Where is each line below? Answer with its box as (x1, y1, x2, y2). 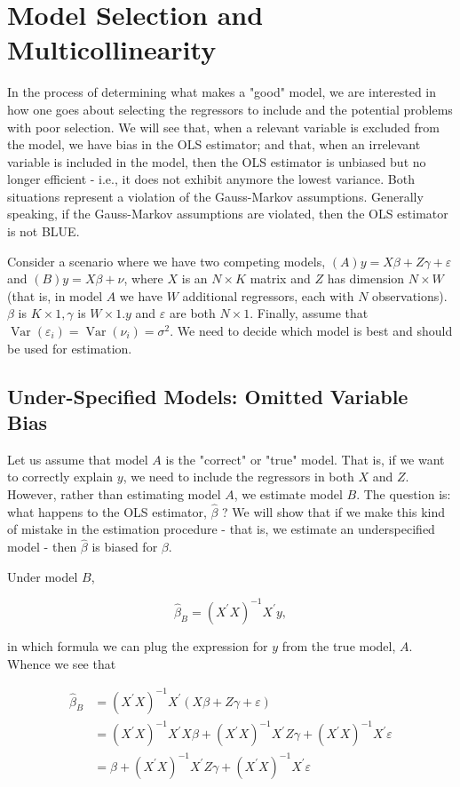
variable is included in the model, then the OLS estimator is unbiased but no (7, 152, 426, 171)
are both (170, 304, 216, 322)
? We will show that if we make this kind (222, 502, 446, 521)
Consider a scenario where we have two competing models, (7, 251, 326, 270)
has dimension (327, 269, 405, 288)
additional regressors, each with (182, 286, 354, 305)
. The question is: (356, 485, 451, 503)
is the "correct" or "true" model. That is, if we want (165, 449, 445, 468)
